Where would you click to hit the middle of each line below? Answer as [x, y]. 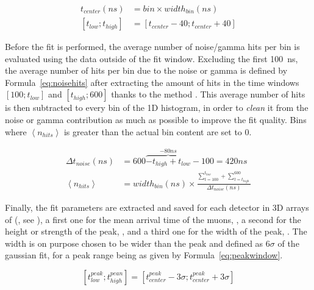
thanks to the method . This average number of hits [208, 94]
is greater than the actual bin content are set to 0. [158, 131]
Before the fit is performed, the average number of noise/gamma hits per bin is [152, 47]
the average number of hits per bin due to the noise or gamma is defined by [146, 70]
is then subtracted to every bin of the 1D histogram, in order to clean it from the [157, 108]
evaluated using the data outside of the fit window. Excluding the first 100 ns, [152, 58]
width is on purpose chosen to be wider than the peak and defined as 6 [137, 243]
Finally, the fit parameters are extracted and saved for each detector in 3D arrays [157, 207]
